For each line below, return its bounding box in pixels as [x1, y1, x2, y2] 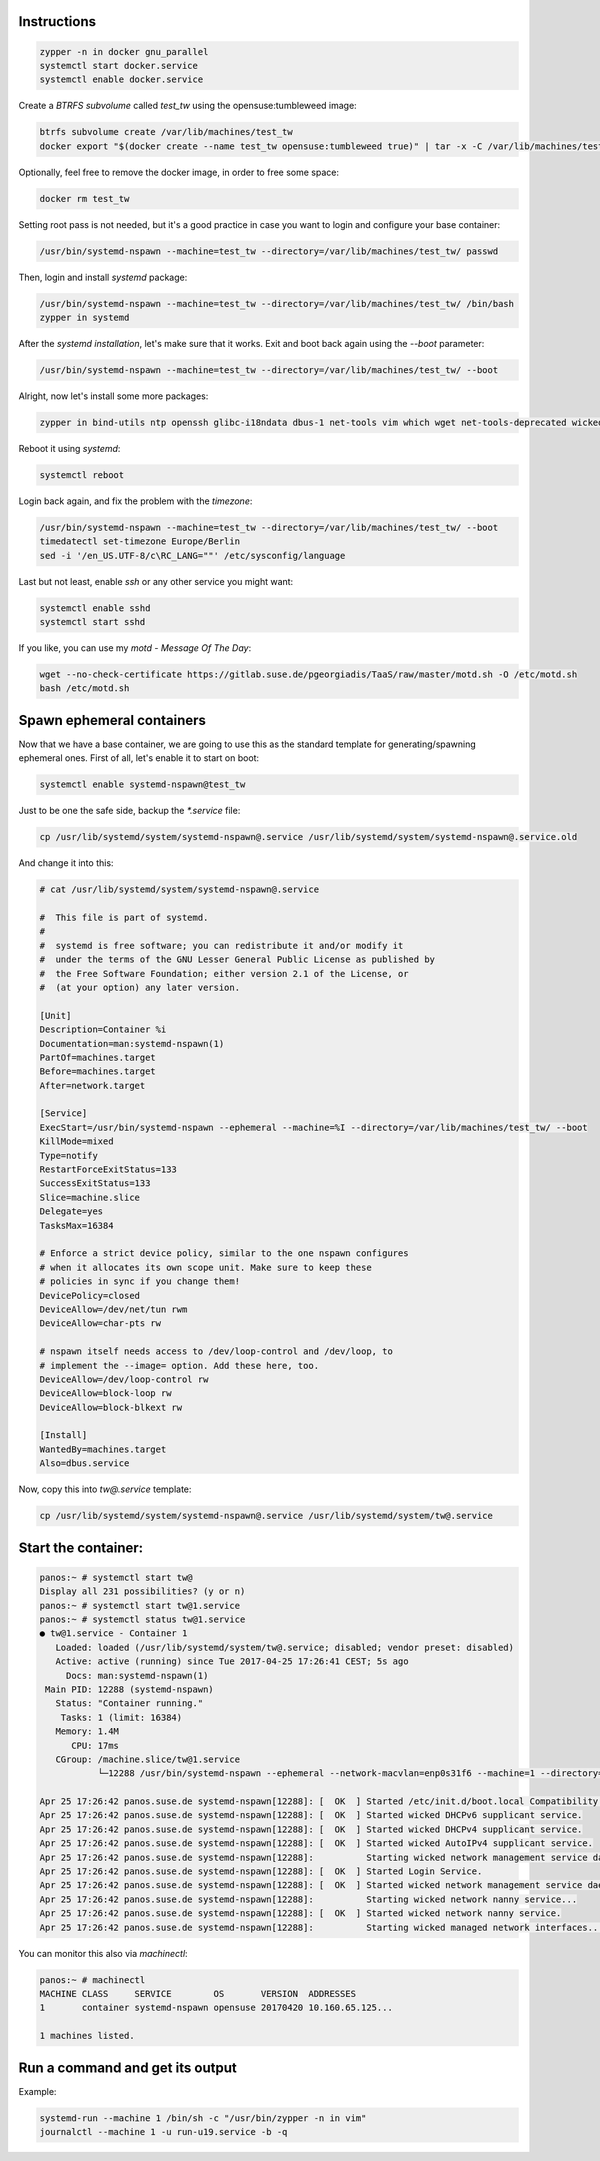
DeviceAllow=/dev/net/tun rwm [39, 1303, 188, 1315]
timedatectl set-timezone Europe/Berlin [39, 536, 240, 547]
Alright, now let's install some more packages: [18, 390, 209, 402]
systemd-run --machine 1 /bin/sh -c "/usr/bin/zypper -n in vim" [39, 2112, 367, 2124]
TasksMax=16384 [39, 1220, 114, 1231]
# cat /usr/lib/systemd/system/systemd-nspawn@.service [39, 884, 320, 895]
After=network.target [39, 1080, 146, 1091]
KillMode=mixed [39, 1136, 114, 1147]
